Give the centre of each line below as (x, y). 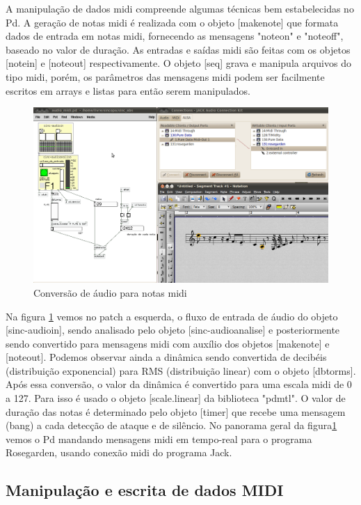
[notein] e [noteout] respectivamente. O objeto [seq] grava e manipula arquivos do (178, 63)
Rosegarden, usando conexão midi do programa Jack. (119, 452)
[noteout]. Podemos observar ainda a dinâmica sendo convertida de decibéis (166, 357)
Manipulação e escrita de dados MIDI (145, 490)
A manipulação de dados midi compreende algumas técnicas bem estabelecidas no (180, 8)
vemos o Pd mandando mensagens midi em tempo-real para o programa (159, 438)
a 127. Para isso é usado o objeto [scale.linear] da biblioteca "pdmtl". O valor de (176, 398)
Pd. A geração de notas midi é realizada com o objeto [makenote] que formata (172, 22)
